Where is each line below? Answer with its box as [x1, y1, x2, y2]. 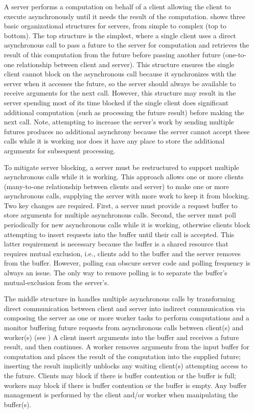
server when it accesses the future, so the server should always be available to [4, 78, 236, 88]
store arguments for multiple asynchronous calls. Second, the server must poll [4, 210, 236, 220]
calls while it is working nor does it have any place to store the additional [4, 136, 225, 146]
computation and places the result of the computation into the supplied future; [4, 351, 241, 361]
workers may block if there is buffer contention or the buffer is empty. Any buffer [4, 380, 247, 390]
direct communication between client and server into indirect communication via [4, 303, 245, 313]
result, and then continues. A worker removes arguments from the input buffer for [4, 341, 250, 352]
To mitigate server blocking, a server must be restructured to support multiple [4, 162, 239, 172]
